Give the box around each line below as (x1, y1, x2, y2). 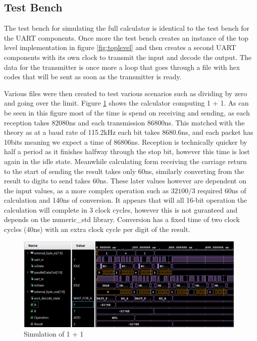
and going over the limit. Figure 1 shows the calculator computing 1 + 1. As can (4, 98, 249, 108)
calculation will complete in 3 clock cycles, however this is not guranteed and (4, 204, 238, 215)
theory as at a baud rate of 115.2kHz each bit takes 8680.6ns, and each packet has (4, 127, 254, 137)
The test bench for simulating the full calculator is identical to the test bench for (4, 23, 250, 33)
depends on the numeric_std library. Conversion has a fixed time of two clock (4, 214, 240, 225)
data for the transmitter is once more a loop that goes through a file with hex (4, 61, 240, 72)
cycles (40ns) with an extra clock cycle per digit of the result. (4, 224, 190, 234)
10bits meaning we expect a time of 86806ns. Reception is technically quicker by (4, 136, 248, 147)
